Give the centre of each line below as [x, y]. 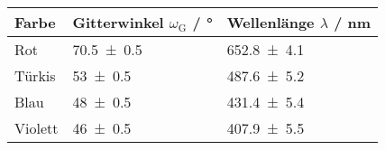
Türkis [35, 75]
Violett [37, 128]
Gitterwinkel [118, 22]
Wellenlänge [270, 22]
